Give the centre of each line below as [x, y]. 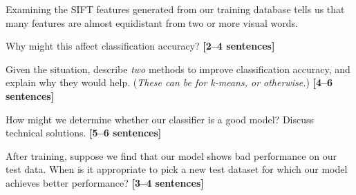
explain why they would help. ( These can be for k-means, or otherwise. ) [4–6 [169, 82]
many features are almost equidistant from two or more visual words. [152, 22]
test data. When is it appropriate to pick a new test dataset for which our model [177, 169]
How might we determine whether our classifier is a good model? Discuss [160, 119]
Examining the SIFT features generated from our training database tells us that [175, 9]
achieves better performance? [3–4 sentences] [105, 182]
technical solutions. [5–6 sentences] [84, 133]
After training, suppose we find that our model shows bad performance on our [171, 155]
